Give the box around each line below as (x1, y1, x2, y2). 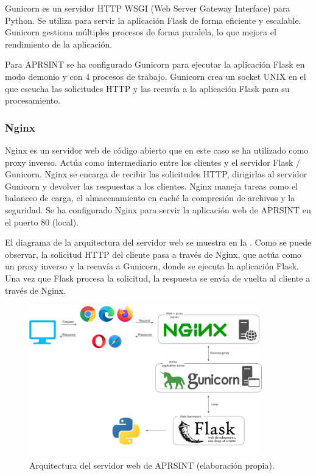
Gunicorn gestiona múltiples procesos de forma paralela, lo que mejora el (5, 26, 276, 38)
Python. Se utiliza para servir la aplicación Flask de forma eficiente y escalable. (5, 13, 301, 26)
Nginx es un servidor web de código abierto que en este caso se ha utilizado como (5, 143, 309, 156)
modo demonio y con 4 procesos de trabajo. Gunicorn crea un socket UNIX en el (5, 69, 306, 82)
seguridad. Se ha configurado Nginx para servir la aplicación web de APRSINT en (5, 203, 311, 216)
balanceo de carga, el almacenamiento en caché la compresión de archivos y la (5, 191, 295, 204)
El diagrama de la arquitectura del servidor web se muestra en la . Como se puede (5, 236, 312, 249)
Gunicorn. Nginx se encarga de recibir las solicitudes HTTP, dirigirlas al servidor (5, 168, 307, 180)
